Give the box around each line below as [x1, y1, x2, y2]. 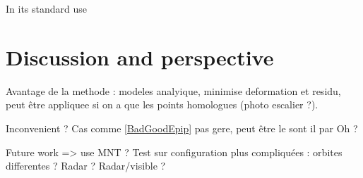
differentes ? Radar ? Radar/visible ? [6, 158, 166, 173]
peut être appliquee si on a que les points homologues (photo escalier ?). [6, 97, 319, 112]
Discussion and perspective [6, 42, 274, 71]
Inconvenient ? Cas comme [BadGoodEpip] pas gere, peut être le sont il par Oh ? [6, 120, 358, 135]
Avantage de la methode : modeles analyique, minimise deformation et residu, [6, 83, 341, 98]
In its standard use [6, 1, 87, 15]
